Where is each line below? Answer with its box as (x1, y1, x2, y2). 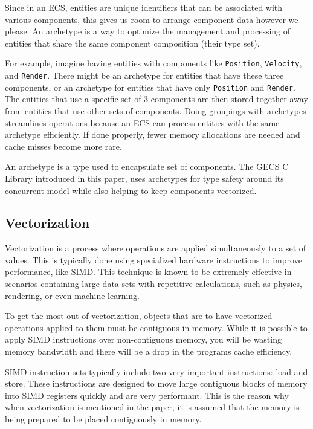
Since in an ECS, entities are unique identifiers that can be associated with (5, 1, 283, 13)
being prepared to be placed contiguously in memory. (5, 413, 202, 425)
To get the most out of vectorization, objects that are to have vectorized (5, 309, 273, 322)
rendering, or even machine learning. (5, 289, 140, 302)
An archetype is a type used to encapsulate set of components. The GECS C (5, 160, 289, 173)
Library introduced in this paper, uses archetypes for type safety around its (5, 172, 284, 184)
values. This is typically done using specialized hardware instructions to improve (5, 253, 302, 266)
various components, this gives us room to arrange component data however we (5, 13, 298, 25)
